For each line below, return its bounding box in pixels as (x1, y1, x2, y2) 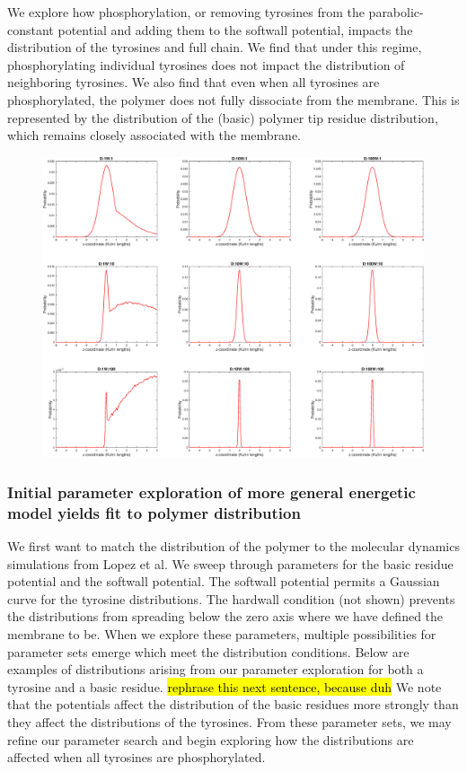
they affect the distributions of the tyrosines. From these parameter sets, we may (7, 712, 452, 731)
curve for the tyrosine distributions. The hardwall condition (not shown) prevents (7, 589, 455, 608)
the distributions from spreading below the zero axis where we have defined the (7, 607, 444, 626)
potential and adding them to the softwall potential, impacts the (57, 20, 413, 39)
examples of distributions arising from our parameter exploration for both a (7, 660, 424, 679)
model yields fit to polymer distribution (7, 501, 301, 523)
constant (7, 20, 54, 39)
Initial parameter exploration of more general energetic (7, 480, 416, 503)
